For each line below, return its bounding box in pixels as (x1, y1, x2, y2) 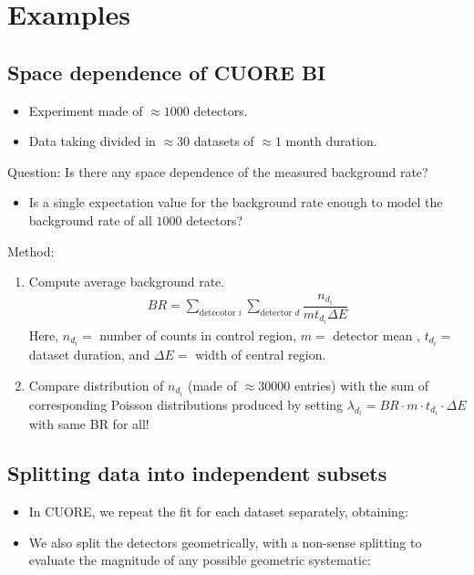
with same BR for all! (28, 414, 149, 434)
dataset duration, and (28, 345, 150, 364)
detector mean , (333, 325, 420, 344)
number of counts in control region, (99, 325, 297, 344)
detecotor (199, 308, 236, 319)
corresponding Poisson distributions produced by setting (28, 394, 344, 413)
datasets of (193, 131, 254, 151)
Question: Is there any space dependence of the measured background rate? (7, 162, 428, 181)
